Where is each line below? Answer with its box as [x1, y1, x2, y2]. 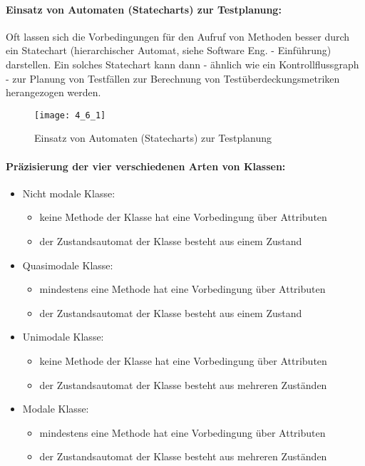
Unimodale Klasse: [22, 329, 104, 344]
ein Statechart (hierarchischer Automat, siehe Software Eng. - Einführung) [6, 43, 331, 58]
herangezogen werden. [6, 85, 101, 100]
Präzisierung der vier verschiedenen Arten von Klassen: [6, 158, 286, 173]
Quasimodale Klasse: [22, 257, 113, 272]
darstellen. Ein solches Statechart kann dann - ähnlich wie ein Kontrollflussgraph [6, 56, 359, 71]
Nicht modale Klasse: [22, 185, 115, 200]
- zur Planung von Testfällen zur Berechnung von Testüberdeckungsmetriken [6, 71, 340, 86]
